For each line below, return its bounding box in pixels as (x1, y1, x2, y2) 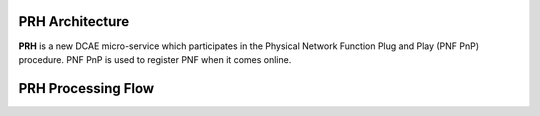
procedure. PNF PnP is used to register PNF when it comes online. (18, 53, 292, 65)
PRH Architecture (18, 13, 130, 30)
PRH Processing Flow (18, 80, 155, 97)
